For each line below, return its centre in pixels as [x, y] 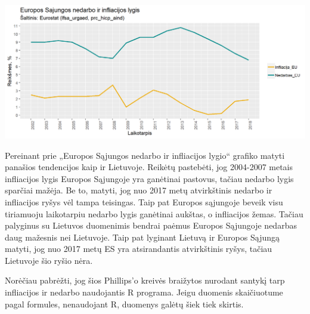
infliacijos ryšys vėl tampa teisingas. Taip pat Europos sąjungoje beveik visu [144, 201]
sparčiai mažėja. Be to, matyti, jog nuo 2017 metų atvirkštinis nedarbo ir [139, 190]
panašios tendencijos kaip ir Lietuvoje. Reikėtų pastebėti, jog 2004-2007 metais [149, 167]
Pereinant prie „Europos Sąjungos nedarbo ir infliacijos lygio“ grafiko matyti [145, 155]
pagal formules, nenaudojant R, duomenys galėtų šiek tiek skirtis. [124, 304]
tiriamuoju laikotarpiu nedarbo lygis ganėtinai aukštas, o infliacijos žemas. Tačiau [154, 213]
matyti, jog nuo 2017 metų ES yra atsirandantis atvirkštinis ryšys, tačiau [139, 249]
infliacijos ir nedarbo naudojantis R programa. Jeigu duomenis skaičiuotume [144, 292]
